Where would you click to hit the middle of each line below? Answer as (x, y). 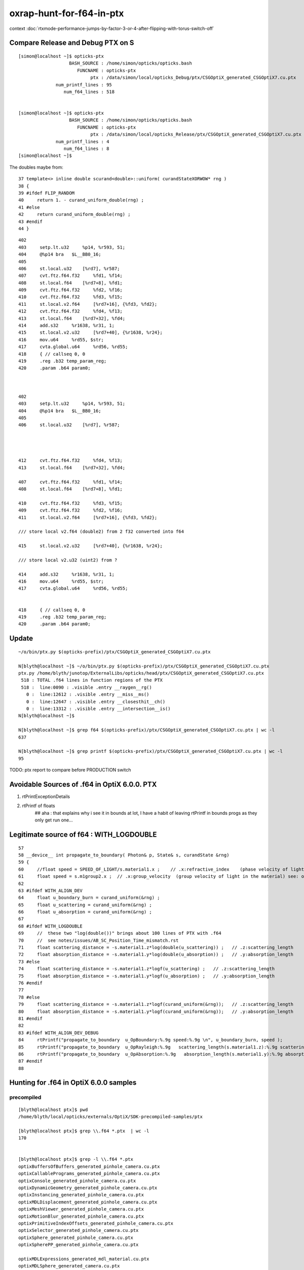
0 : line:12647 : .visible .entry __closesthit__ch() (96, 702)
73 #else (29, 962)
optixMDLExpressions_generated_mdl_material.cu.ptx (84, 1259)
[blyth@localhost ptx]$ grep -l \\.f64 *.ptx (76, 1159)
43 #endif (30, 221)
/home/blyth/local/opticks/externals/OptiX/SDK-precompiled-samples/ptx (110, 1117)
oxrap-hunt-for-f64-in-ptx (67, 13)
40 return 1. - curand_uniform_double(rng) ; (81, 200)
